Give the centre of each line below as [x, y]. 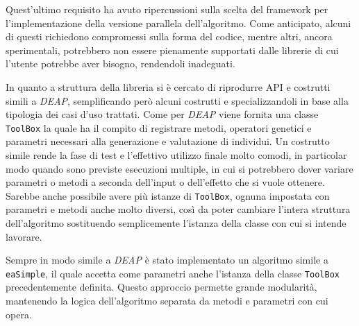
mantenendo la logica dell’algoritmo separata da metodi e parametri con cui [167, 301]
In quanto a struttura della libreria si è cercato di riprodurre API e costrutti [168, 86]
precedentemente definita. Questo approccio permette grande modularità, [161, 287]
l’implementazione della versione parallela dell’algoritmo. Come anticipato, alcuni [178, 23]
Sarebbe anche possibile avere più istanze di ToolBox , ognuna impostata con [168, 195]
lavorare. [24, 236]
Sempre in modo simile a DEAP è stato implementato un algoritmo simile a [167, 260]
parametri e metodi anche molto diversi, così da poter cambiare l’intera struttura [178, 209]
